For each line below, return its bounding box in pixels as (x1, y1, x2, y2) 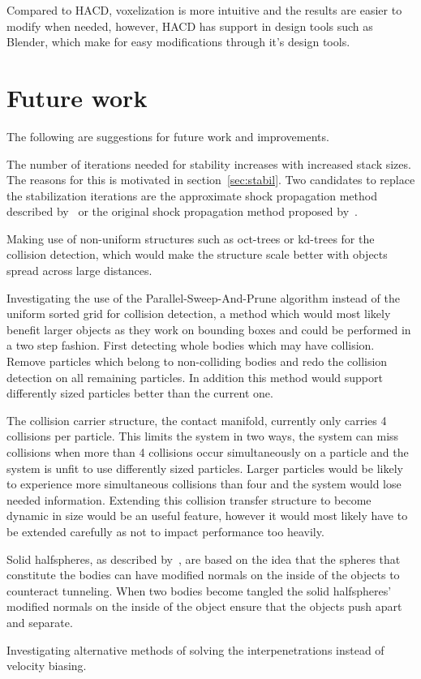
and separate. (6, 613, 73, 630)
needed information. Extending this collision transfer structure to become (6, 491, 372, 508)
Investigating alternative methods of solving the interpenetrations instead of (6, 641, 384, 658)
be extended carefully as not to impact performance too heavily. (6, 522, 324, 539)
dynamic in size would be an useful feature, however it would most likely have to (6, 507, 408, 524)
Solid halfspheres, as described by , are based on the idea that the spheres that (6, 550, 401, 567)
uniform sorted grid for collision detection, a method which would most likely (6, 305, 391, 322)
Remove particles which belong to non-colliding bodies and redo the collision (6, 353, 388, 370)
